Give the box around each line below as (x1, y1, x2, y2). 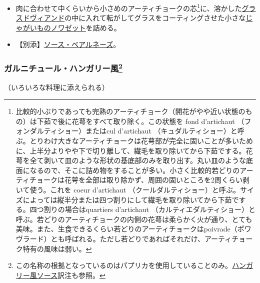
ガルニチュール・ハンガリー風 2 (4, 60, 122, 74)
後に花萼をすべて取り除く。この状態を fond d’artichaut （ (57, 115, 244, 126)
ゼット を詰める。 (64, 22, 121, 32)
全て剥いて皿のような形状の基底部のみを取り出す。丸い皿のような (29, 155, 246, 165)
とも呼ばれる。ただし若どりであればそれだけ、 (50, 233, 204, 244)
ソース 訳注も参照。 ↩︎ (36, 269, 105, 280)
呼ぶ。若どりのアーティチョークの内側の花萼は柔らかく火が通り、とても (15, 213, 252, 224)
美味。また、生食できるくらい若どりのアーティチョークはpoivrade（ (15, 223, 237, 234)
